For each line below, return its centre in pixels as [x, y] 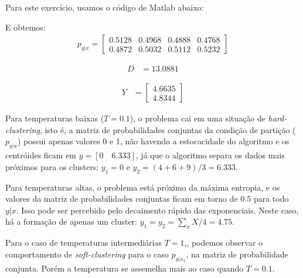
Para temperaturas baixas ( [55, 118]
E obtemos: [25, 27]
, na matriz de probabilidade [237, 254]
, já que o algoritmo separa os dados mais [210, 155]
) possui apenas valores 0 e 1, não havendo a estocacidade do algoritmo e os [153, 141]
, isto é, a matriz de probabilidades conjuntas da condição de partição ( [168, 129]
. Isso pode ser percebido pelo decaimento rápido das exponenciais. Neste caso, [157, 210]
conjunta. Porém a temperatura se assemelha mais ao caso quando [125, 268]
